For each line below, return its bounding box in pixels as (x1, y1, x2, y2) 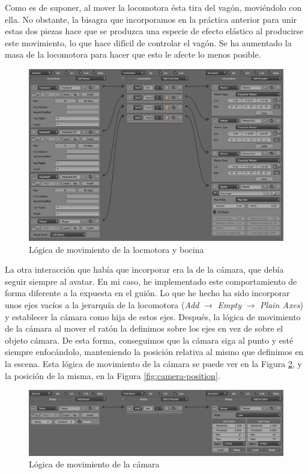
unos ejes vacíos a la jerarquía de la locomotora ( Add (5, 299, 199, 311)
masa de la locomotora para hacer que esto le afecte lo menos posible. (5, 48, 261, 61)
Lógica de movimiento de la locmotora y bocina (29, 243, 204, 255)
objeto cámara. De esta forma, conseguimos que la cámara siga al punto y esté (5, 333, 294, 346)
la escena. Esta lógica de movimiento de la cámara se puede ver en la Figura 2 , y (5, 357, 302, 370)
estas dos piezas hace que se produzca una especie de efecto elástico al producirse (5, 25, 304, 37)
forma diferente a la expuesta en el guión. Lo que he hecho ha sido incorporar (5, 287, 290, 299)
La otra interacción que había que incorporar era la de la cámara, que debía (5, 263, 284, 276)
